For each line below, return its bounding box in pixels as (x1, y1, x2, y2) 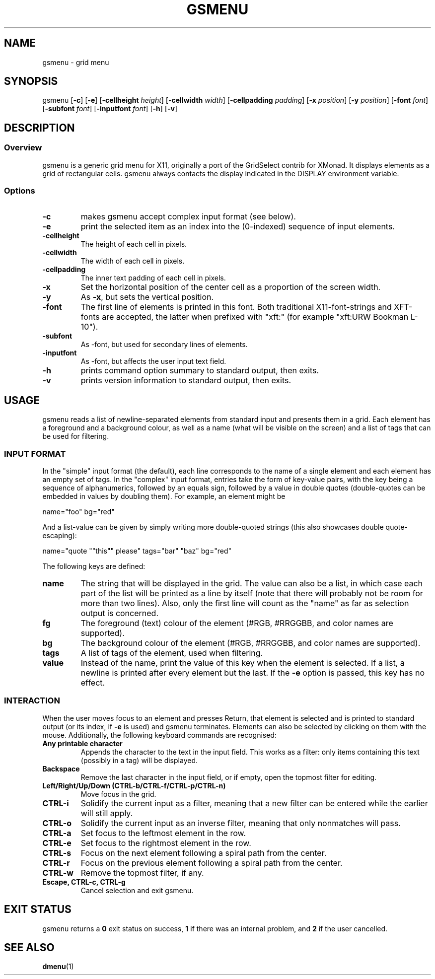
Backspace (42, 764, 80, 773)
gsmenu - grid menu (42, 58, 109, 67)
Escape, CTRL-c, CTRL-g (42, 877, 126, 886)
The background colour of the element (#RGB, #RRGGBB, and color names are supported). (80, 638, 421, 648)
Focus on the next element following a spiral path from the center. (80, 847, 327, 858)
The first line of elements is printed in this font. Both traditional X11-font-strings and (80, 302, 392, 312)
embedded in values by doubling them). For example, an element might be (42, 492, 286, 500)
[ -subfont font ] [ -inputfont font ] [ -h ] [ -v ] (42, 104, 177, 113)
